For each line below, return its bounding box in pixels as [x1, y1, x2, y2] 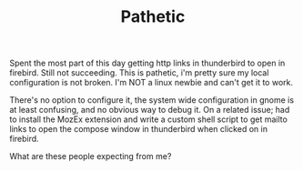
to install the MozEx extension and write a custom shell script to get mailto [9, 114, 288, 125]
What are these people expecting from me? [9, 151, 172, 162]
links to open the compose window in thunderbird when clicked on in [9, 124, 268, 135]
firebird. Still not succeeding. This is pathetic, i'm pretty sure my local [9, 67, 269, 78]
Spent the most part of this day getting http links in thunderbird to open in [9, 57, 286, 69]
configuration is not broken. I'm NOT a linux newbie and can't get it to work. [9, 77, 294, 88]
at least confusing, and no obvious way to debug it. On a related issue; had [9, 105, 290, 116]
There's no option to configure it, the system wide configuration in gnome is [9, 95, 294, 106]
